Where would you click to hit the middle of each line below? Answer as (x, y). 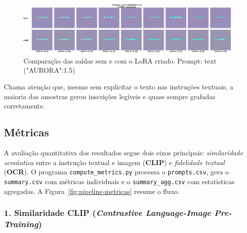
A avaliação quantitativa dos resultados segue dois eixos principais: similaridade (123, 153)
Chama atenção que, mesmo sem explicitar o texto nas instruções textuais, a (119, 87)
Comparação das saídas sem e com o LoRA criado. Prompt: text (120, 60)
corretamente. (24, 106)
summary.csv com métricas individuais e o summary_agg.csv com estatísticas (119, 181)
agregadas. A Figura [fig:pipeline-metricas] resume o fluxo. (92, 191)
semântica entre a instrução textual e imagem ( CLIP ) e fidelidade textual (114, 162)
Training (21, 223)
